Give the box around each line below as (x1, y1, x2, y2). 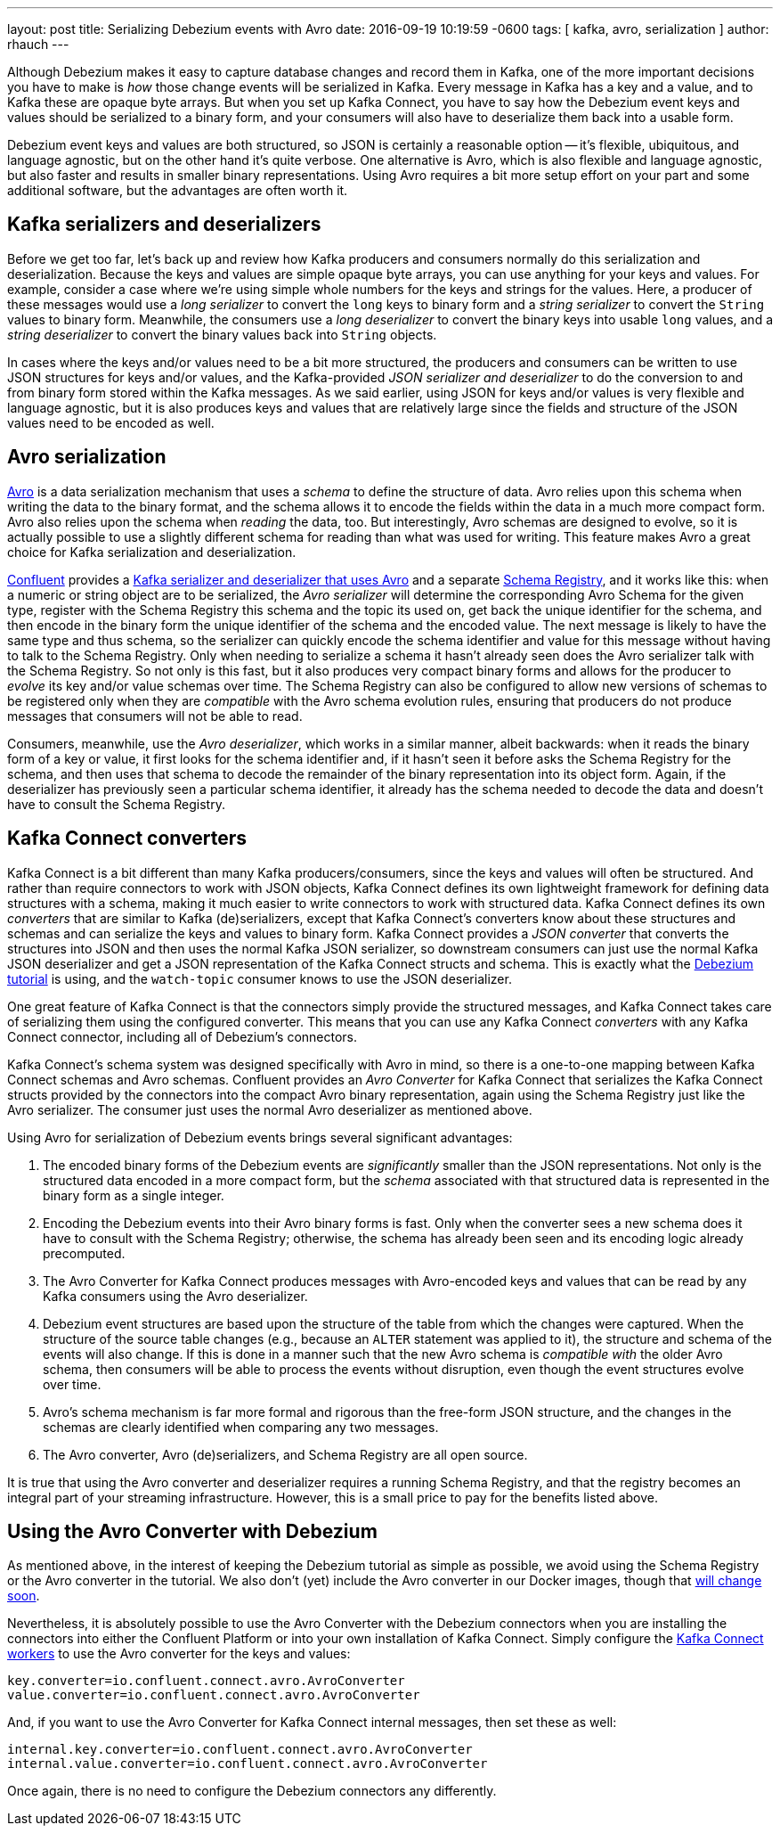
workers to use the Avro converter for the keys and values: (7, 1646, 351, 1662)
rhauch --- (7, 37, 69, 52)
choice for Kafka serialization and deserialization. (7, 544, 297, 560)
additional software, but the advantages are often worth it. (7, 183, 348, 198)
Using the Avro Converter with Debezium (7, 1519, 378, 1543)
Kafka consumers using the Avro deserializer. (43, 1288, 308, 1304)
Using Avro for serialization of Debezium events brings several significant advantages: (7, 1129, 513, 1145)
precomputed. (43, 1245, 126, 1261)
